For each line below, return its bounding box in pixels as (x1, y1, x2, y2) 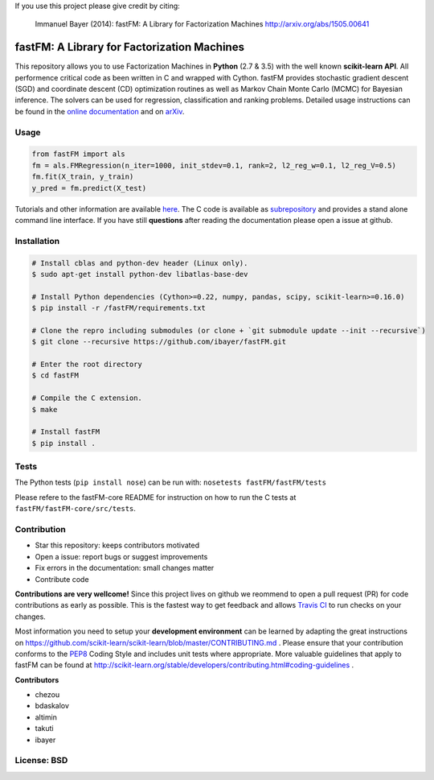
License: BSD (14, 755, 68, 766)
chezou (35, 690, 60, 700)
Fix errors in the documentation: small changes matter (35, 563, 215, 573)
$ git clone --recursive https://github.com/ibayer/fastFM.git (31, 337, 287, 346)
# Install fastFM (31, 427, 100, 436)
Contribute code (35, 574, 89, 584)
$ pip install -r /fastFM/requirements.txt (31, 303, 207, 313)
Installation (14, 235, 60, 246)
